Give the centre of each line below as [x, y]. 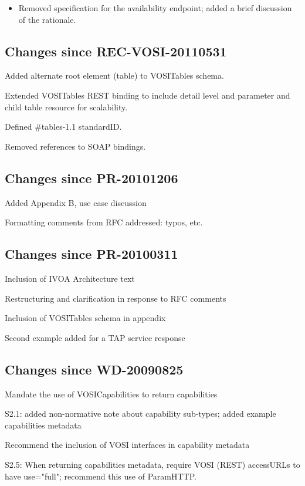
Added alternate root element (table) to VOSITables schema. [114, 75]
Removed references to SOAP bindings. [75, 146]
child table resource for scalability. [66, 107]
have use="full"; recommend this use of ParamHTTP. [101, 476]
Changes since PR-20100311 [91, 254]
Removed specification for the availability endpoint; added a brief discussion [155, 8]
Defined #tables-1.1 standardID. [63, 126]
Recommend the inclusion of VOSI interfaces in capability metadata [127, 445]
